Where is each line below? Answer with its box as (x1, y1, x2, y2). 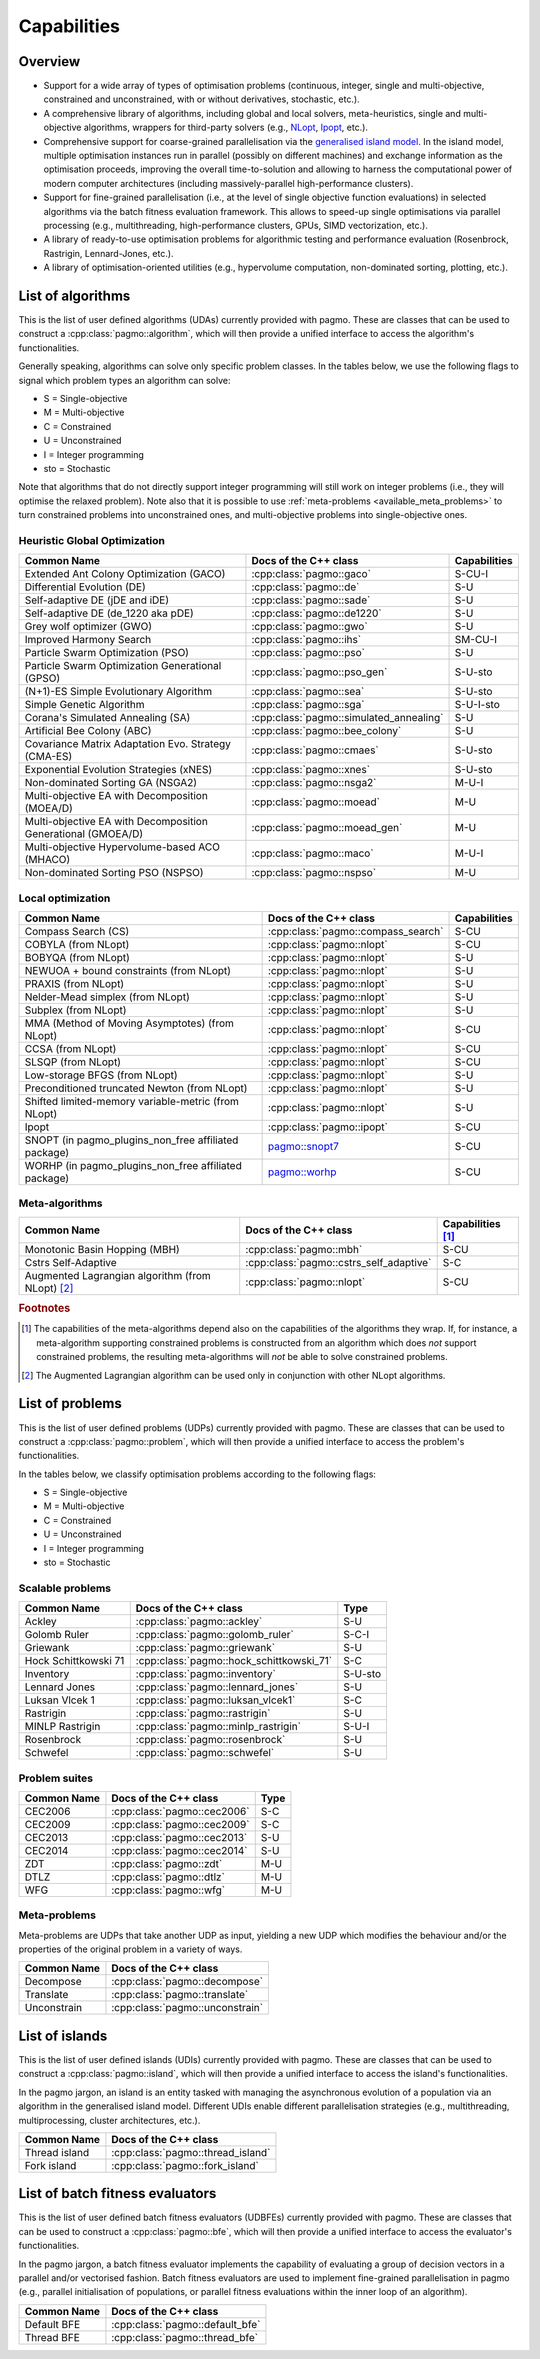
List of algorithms (18, 287, 131, 304)
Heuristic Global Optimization (18, 533, 165, 547)
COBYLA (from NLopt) (24, 938, 130, 952)
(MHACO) (24, 853, 71, 867)
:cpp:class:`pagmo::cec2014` (111, 1843, 248, 1857)
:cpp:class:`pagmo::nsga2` (251, 776, 377, 790)
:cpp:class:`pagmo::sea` (251, 685, 365, 699)
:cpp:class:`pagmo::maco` (251, 846, 374, 860)
